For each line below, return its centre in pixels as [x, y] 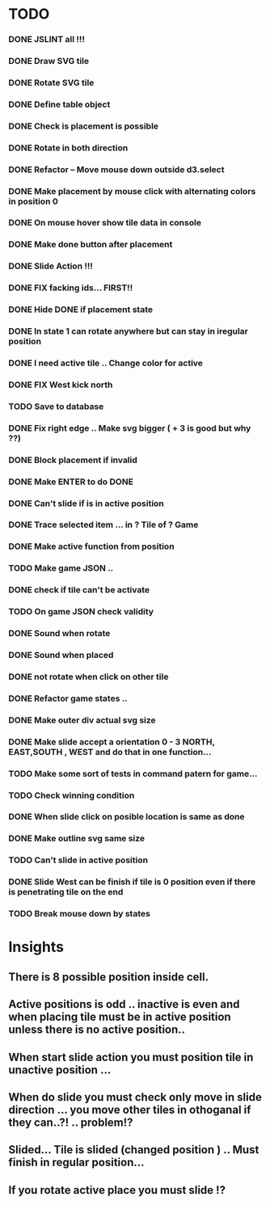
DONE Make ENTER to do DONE [71, 482]
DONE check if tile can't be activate [79, 590]
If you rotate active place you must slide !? [117, 1190]
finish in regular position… [76, 1163]
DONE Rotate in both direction [68, 148]
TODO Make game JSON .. [61, 568]
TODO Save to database [56, 407]
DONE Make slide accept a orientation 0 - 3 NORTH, [112, 742]
